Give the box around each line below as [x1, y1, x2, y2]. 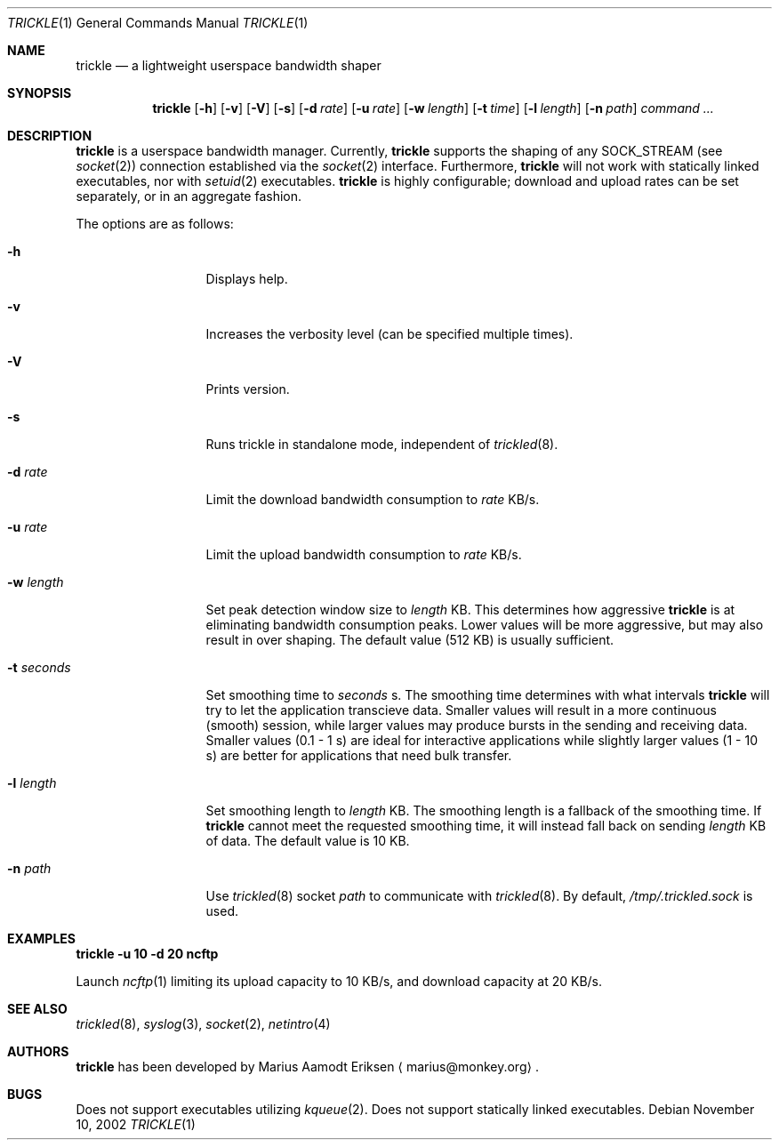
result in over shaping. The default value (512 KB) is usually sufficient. [205, 632, 614, 647]
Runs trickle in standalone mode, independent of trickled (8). [205, 437, 558, 452]
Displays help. [205, 271, 288, 286]
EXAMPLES [7, 931, 76, 946]
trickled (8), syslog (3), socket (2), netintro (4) [76, 1016, 331, 1031]
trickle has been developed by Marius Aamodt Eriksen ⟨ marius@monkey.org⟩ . [76, 1059, 539, 1074]
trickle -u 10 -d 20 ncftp [76, 946, 219, 961]
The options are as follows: [76, 216, 234, 231]
